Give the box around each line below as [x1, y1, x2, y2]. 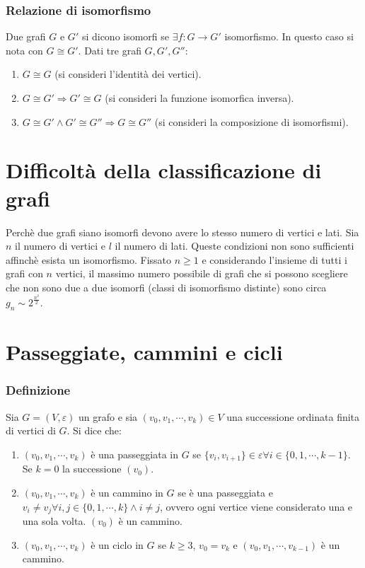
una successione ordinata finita [226, 409, 360, 424]
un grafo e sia [79, 409, 138, 424]
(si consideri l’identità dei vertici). [54, 66, 202, 81]
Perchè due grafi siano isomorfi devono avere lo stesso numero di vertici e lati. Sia [6, 224, 359, 239]
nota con [6, 42, 43, 57]
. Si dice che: [66, 423, 122, 438]
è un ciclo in [91, 537, 144, 552]
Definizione [6, 381, 71, 399]
